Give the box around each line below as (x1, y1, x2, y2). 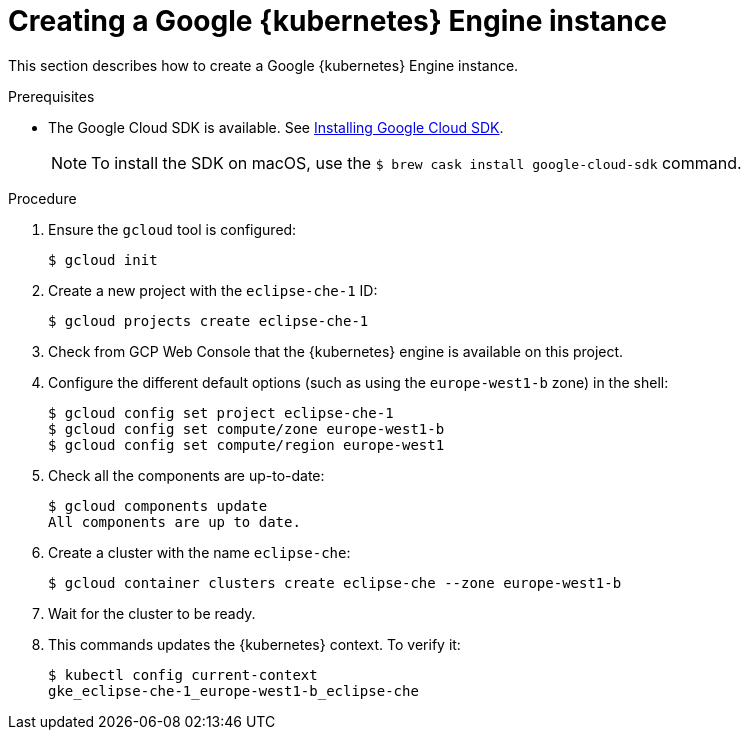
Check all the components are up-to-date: (48, 466, 325, 484)
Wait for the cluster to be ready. (48, 604, 256, 622)
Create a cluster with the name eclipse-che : (48, 543, 351, 561)
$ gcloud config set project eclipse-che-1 (48, 404, 394, 421)
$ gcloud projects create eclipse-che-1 (48, 312, 369, 329)
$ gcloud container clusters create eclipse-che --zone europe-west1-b (48, 574, 622, 591)
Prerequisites (8, 87, 95, 105)
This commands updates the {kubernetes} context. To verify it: (48, 635, 461, 653)
